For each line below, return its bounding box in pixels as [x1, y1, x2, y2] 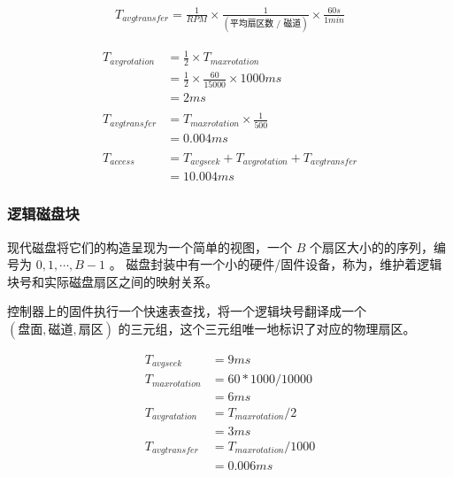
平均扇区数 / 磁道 [230, 19, 302, 28]
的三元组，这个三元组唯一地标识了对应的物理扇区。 [118, 319, 416, 337]
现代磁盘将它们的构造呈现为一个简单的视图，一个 [7, 237, 292, 256]
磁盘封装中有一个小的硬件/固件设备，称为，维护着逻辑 [126, 255, 442, 273]
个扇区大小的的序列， [309, 237, 434, 256]
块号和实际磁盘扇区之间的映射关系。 [7, 272, 218, 290]
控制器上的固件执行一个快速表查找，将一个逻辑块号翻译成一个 [7, 302, 366, 320]
